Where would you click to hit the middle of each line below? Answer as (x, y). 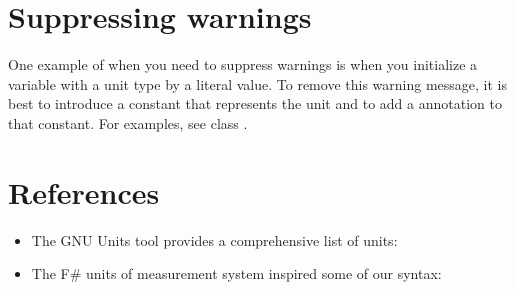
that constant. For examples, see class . (128, 122)
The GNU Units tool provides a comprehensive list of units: (214, 239)
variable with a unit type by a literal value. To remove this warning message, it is (257, 83)
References (84, 191)
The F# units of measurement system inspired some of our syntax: (236, 273)
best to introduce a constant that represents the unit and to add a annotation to (255, 103)
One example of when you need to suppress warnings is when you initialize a (243, 64)
